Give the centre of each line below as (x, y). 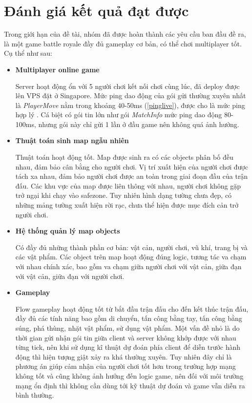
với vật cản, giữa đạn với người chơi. (70, 276)
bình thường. (35, 395)
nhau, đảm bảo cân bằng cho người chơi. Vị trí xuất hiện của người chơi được (132, 166)
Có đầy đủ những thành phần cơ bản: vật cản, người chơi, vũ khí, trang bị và (131, 247)
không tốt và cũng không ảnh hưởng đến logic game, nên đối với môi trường (129, 375)
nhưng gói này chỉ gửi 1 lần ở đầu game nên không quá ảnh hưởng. (139, 124)
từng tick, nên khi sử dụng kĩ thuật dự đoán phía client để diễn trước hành (128, 347)
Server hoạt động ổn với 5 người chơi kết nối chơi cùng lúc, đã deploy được (127, 86)
